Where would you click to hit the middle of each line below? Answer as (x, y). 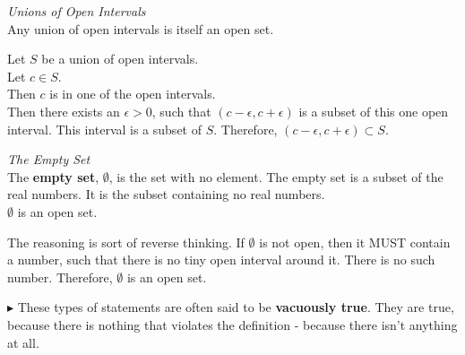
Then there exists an (64, 111)
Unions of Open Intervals (77, 11)
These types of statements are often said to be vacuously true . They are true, (236, 307)
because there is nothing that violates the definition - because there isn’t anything (232, 324)
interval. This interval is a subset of (104, 129)
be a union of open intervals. (120, 59)
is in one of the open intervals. (133, 94)
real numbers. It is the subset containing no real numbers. (166, 194)
